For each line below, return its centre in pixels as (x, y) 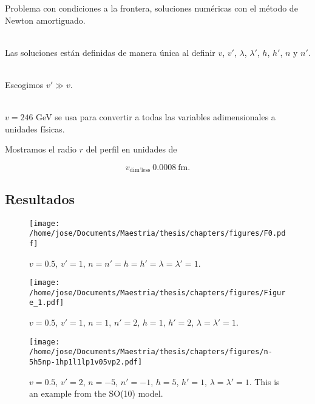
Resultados (40, 198)
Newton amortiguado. (45, 20)
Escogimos (24, 84)
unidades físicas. (35, 128)
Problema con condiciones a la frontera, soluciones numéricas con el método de (151, 8)
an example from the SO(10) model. (96, 393)
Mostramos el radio (41, 149)
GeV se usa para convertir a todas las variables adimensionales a (156, 117)
